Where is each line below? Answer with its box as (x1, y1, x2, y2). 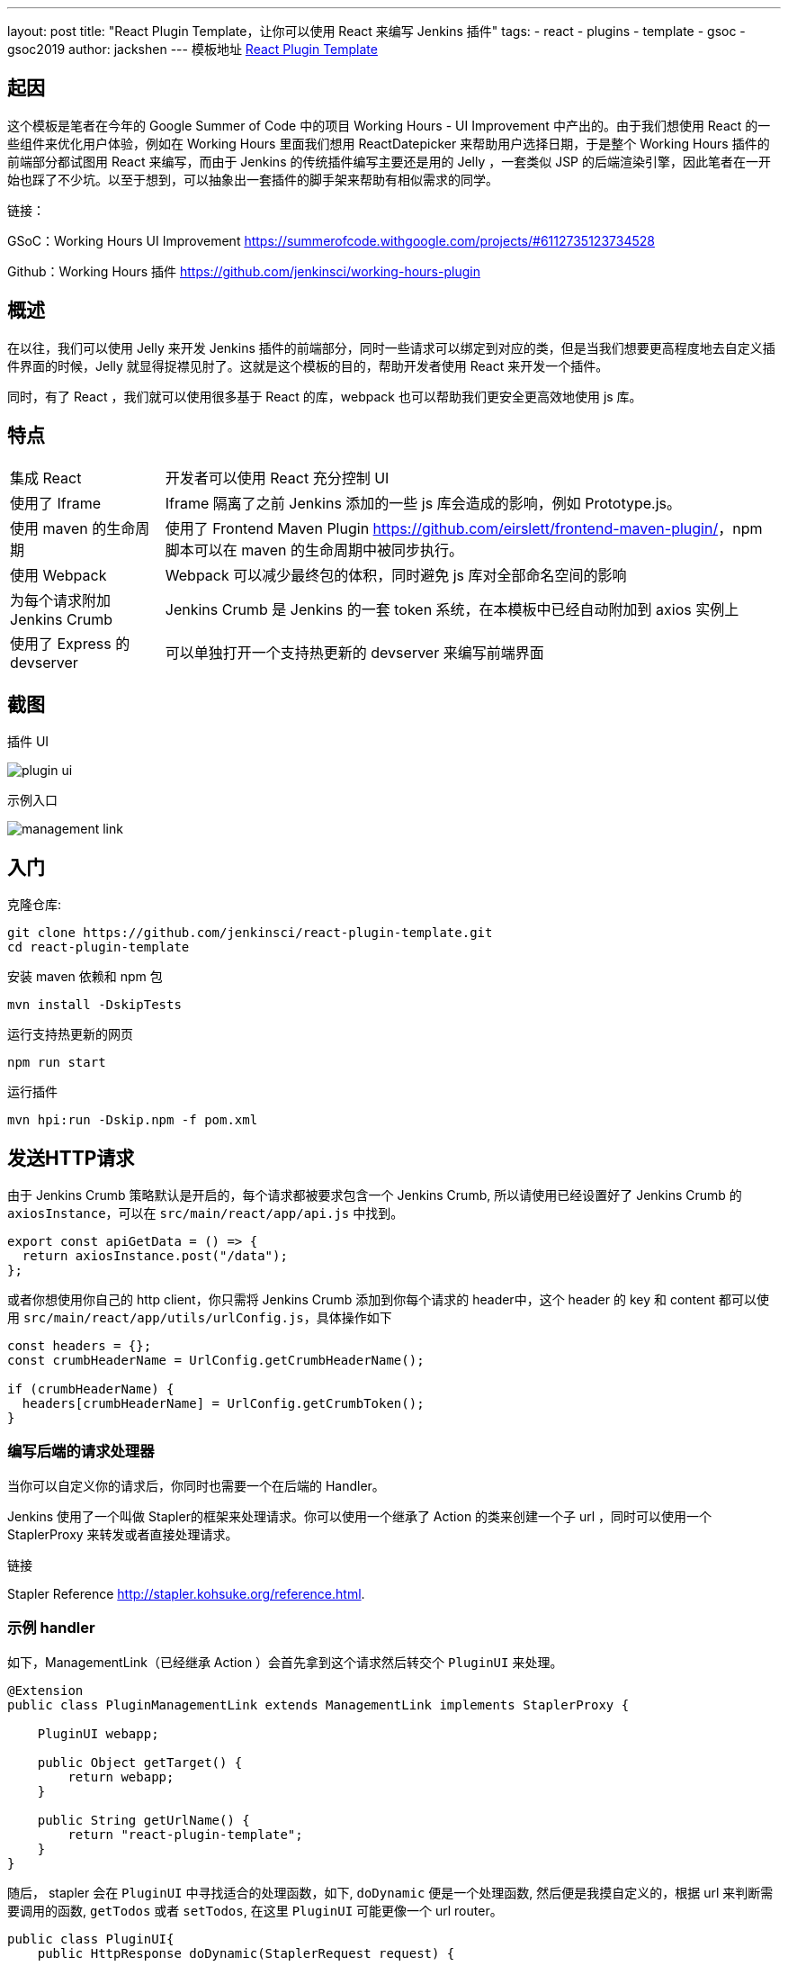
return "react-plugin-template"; (67, 1826, 303, 1842)
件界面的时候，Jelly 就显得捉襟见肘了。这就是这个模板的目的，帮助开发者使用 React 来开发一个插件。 (7, 357, 609, 374)
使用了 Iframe (10, 493, 102, 512)
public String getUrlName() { (37, 1812, 250, 1827)
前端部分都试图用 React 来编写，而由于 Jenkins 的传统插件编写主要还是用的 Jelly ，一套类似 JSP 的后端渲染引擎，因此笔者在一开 (7, 153, 771, 169)
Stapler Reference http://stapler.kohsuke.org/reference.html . (7, 1585, 365, 1601)
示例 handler (7, 1619, 95, 1637)
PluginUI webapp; (37, 1726, 159, 1741)
